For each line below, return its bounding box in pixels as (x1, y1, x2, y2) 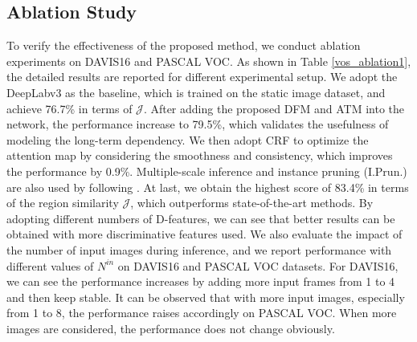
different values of (6, 257, 94, 274)
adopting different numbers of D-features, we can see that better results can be (6, 210, 395, 226)
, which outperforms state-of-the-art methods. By (130, 194, 374, 211)
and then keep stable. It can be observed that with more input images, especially (6, 288, 405, 305)
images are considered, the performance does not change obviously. (6, 320, 335, 336)
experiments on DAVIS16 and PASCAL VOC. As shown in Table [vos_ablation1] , (6, 52, 411, 69)
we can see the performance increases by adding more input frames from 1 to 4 (6, 273, 395, 290)
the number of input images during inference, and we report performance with (6, 241, 392, 258)
